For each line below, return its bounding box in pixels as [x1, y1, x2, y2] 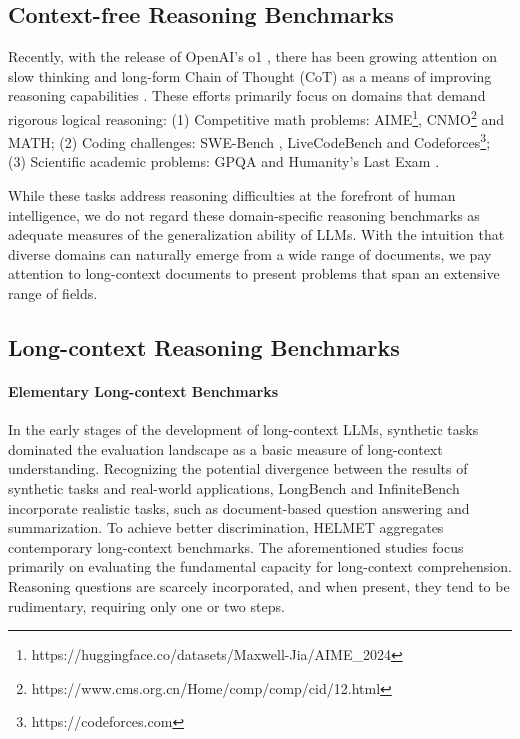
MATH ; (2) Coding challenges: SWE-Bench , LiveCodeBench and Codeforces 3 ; [8, 129, 491, 152]
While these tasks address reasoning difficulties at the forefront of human [8, 185, 456, 206]
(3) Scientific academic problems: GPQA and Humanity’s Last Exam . [8, 151, 440, 172]
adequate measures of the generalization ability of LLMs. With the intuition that [8, 224, 505, 245]
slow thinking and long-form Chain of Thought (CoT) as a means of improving [8, 65, 492, 86]
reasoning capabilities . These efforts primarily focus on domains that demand [8, 85, 486, 106]
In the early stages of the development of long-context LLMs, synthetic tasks [8, 419, 479, 440]
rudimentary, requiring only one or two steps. [8, 595, 285, 616]
